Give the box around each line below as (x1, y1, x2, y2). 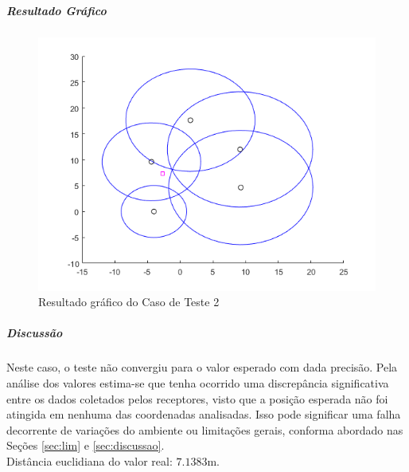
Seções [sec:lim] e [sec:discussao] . (6, 437, 165, 454)
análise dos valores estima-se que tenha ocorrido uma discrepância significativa (6, 374, 389, 391)
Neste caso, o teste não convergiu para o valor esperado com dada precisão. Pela (6, 359, 398, 376)
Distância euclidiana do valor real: (6, 452, 173, 469)
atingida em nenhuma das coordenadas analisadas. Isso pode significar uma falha (6, 406, 401, 423)
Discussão (6, 324, 63, 341)
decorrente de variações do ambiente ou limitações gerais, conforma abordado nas (6, 421, 403, 438)
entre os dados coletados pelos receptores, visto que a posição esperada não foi (6, 390, 388, 407)
